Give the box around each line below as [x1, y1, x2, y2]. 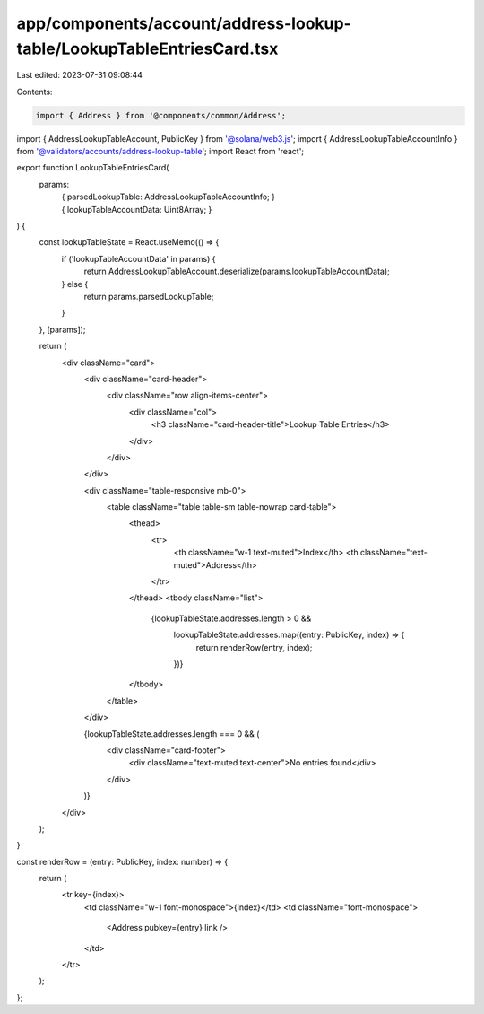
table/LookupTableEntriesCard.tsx [16, 39, 279, 58]
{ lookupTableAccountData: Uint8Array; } [61, 204, 212, 214]
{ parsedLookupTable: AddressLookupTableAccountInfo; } [61, 191, 275, 202]
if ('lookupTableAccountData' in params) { [61, 253, 216, 264]
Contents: [16, 86, 53, 97]
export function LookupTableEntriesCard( [16, 162, 169, 173]
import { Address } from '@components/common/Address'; [35, 110, 287, 120]
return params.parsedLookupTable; [83, 292, 214, 302]
